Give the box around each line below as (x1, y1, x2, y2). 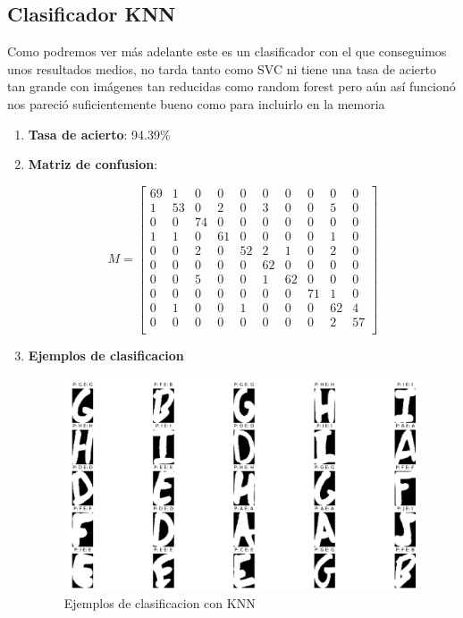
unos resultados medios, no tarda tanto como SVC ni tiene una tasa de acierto (7, 59, 436, 78)
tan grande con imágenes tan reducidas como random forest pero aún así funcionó (7, 77, 456, 96)
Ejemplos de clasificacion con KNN (63, 594, 256, 613)
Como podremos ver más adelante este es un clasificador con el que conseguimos (7, 42, 447, 61)
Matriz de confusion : (28, 155, 158, 174)
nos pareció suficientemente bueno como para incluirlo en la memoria (7, 94, 385, 113)
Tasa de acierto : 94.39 (28, 124, 160, 143)
